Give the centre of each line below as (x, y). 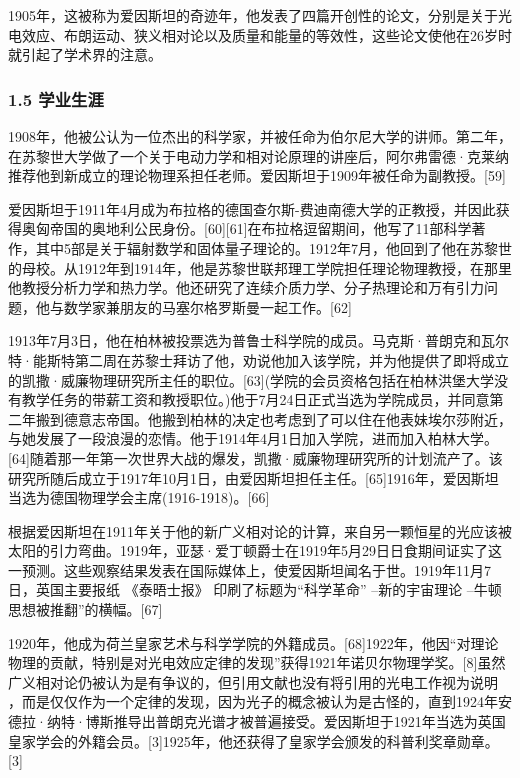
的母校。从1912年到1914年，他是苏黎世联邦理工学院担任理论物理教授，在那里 (260, 267)
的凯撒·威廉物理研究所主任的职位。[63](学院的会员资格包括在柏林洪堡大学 (251, 379)
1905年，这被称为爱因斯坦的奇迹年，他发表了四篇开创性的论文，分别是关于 (253, 15)
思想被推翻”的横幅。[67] (85, 609)
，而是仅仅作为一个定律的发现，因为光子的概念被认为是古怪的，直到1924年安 (260, 701)
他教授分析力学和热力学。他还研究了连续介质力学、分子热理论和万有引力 (246, 287)
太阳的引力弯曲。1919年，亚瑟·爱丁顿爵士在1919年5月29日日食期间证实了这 (255, 550)
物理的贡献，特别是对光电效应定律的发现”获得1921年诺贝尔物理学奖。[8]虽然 (257, 662)
